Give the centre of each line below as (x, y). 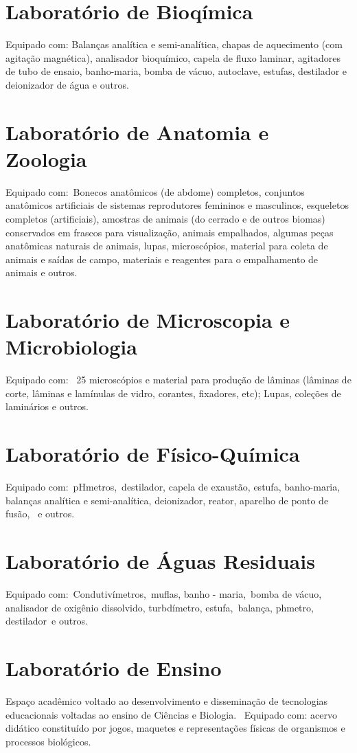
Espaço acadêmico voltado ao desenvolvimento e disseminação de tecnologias (167, 701)
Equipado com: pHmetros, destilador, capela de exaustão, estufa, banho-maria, (173, 487)
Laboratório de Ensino (114, 668)
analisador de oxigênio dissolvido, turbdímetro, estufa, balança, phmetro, (160, 607)
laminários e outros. (47, 406)
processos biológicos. (48, 741)
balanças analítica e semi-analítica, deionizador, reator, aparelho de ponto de (167, 500)
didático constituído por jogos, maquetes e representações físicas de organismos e (175, 728)
